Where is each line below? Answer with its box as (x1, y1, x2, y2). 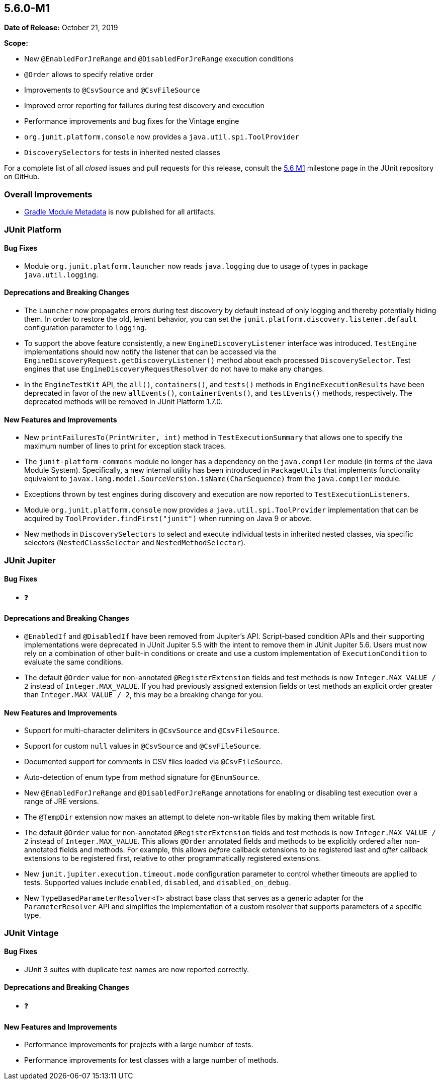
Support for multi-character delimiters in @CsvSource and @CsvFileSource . (24, 726, 280, 735)
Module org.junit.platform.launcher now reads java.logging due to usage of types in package (24, 261, 368, 270)
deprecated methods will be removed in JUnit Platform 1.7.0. (24, 397, 223, 406)
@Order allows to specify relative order (24, 70, 153, 79)
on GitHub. (4, 172, 40, 181)
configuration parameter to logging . (24, 323, 147, 332)
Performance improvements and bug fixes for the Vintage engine (24, 117, 239, 126)
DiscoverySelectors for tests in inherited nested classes (24, 148, 220, 157)
